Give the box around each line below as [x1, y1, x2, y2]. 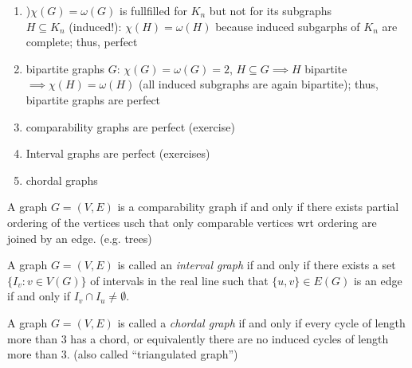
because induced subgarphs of [215, 18, 360, 34]
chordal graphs [26, 171, 98, 188]
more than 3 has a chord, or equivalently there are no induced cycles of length [7, 330, 389, 346]
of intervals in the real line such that [90, 272, 269, 288]
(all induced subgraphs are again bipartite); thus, [138, 76, 379, 92]
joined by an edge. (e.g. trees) [7, 229, 152, 246]
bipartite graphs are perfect [26, 91, 161, 108]
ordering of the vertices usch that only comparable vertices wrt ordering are [7, 213, 377, 230]
